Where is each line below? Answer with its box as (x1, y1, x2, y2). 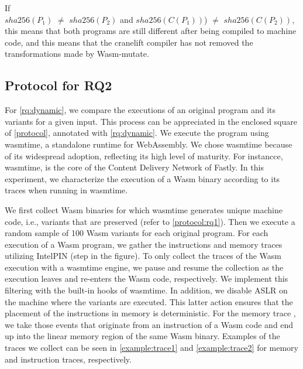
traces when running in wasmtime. (5, 184, 128, 196)
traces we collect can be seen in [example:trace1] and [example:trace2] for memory (5, 341, 299, 354)
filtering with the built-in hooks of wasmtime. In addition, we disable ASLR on (5, 284, 288, 296)
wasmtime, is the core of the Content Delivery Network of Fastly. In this (5, 161, 264, 173)
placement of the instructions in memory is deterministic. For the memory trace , (5, 307, 296, 319)
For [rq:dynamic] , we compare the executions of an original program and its (5, 104, 276, 116)
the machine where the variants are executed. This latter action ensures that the (5, 295, 293, 307)
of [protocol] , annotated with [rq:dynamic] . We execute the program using (5, 127, 269, 139)
